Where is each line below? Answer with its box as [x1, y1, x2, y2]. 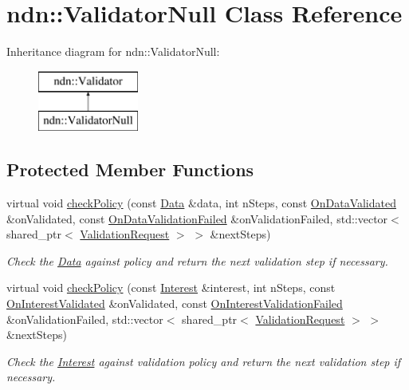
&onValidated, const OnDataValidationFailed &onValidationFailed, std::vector [6, 210, 388, 227]
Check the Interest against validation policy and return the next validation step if [6, 353, 401, 369]
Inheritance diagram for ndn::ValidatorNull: [6, 43, 220, 60]
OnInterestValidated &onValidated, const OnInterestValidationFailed [6, 295, 343, 312]
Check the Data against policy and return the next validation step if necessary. [6, 252, 388, 269]
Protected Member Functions [6, 157, 254, 182]
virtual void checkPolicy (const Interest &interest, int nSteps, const [6, 279, 336, 296]
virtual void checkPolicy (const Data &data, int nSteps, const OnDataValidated [6, 195, 396, 211]
